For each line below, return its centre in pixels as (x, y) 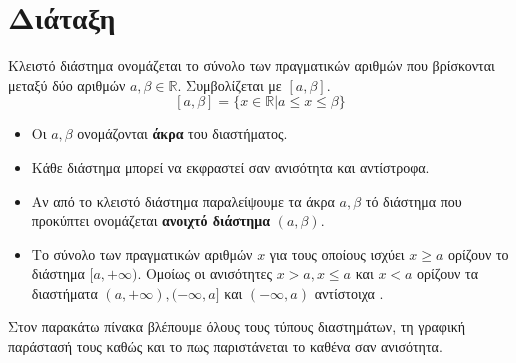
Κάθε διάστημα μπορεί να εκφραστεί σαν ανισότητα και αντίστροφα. (230, 166)
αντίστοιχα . (349, 292)
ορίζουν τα (448, 273)
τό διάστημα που (413, 200)
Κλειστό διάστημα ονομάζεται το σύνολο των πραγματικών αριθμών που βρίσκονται (251, 65)
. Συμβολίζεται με (229, 84)
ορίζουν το (478, 253)
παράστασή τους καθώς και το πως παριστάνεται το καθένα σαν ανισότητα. (225, 346)
